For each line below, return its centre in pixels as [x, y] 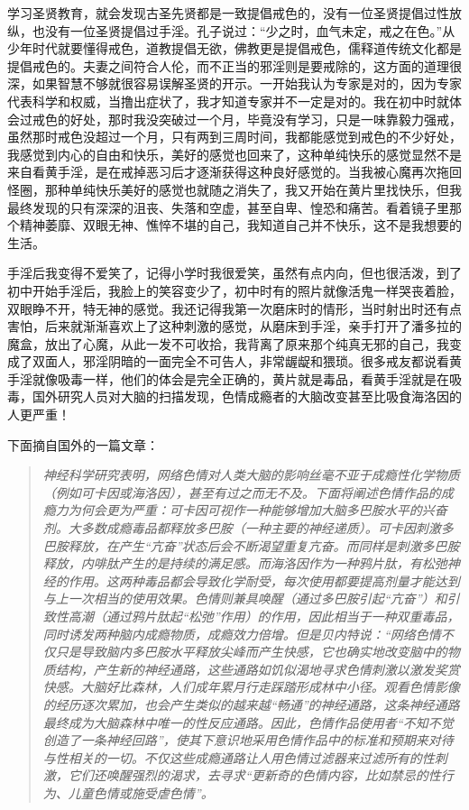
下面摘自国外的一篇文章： [83, 444]
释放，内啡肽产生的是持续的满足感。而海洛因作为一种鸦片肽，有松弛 [245, 563]
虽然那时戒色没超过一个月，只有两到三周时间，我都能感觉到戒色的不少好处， [234, 137]
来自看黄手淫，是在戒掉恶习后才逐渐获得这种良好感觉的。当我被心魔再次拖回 [234, 172]
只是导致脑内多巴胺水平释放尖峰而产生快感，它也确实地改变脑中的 [251, 652]
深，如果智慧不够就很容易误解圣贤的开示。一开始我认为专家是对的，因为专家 [234, 83]
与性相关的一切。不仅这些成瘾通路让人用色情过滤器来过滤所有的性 [239, 757]
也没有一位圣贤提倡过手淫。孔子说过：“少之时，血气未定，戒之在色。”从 [244, 30]
